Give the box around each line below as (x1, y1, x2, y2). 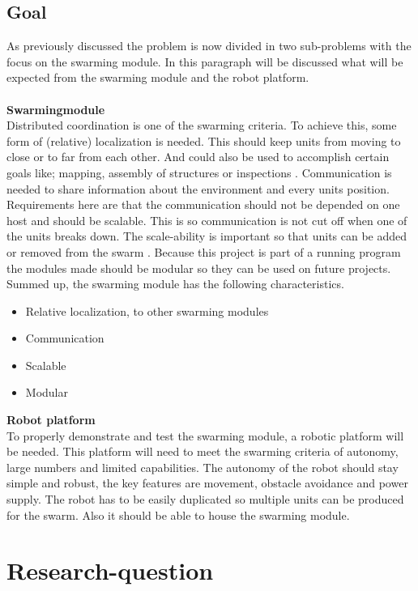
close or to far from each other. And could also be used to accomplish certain (6, 148, 390, 165)
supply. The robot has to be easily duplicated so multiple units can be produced (6, 491, 404, 508)
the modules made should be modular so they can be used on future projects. (6, 259, 391, 276)
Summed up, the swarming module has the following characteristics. (6, 275, 344, 292)
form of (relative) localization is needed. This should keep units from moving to (6, 132, 401, 149)
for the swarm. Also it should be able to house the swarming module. (6, 506, 350, 523)
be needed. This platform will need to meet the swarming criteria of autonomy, (6, 443, 399, 460)
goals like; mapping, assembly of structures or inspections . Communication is (6, 164, 392, 181)
